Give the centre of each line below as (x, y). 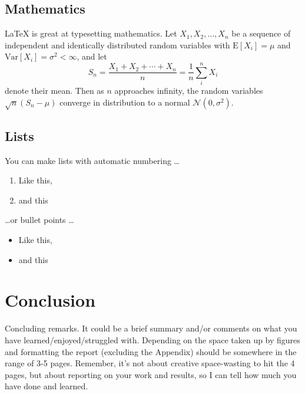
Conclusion (50, 300)
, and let (92, 56)
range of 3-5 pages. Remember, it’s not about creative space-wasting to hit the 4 (150, 363)
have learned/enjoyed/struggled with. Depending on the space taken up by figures (152, 339)
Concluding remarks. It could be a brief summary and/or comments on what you (151, 328)
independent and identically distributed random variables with (117, 45)
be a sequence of (261, 33)
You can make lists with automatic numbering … (92, 160)
